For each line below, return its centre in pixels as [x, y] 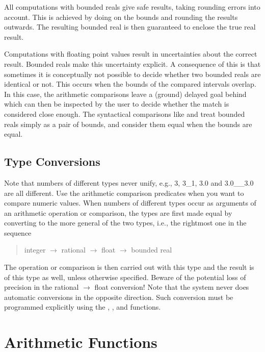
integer [35, 250]
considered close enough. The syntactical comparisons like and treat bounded [125, 114]
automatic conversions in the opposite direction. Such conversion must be [119, 297]
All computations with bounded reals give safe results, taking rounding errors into [132, 7]
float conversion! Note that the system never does [172, 287]
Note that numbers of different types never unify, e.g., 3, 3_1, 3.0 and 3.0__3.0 [129, 182]
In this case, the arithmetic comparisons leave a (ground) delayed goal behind [125, 94]
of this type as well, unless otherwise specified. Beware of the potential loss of [125, 277]
